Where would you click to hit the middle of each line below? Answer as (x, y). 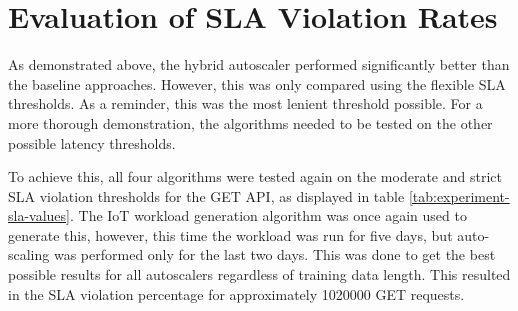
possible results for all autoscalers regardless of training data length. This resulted (259, 274)
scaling (29, 254)
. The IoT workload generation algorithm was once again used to (268, 215)
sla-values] (39, 215)
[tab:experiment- (459, 195)
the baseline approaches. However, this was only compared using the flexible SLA (257, 83)
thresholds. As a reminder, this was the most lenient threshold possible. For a (245, 103)
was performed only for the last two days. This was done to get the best (274, 254)
